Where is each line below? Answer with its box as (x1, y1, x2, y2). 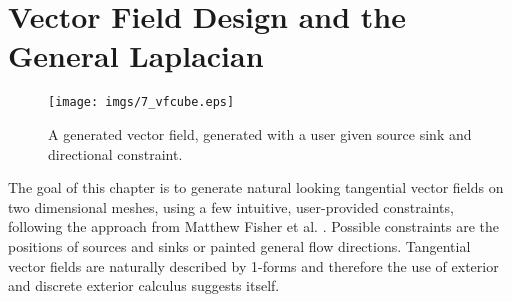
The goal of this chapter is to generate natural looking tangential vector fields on (8, 177, 504, 198)
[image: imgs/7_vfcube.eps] (48, 95, 235, 110)
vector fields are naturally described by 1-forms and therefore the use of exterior (8, 255, 499, 276)
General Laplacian (8, 35, 264, 76)
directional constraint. (48, 143, 183, 164)
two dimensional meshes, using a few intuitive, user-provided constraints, (8, 196, 454, 217)
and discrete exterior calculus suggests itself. (8, 275, 280, 296)
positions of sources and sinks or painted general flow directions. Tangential (8, 235, 471, 256)
